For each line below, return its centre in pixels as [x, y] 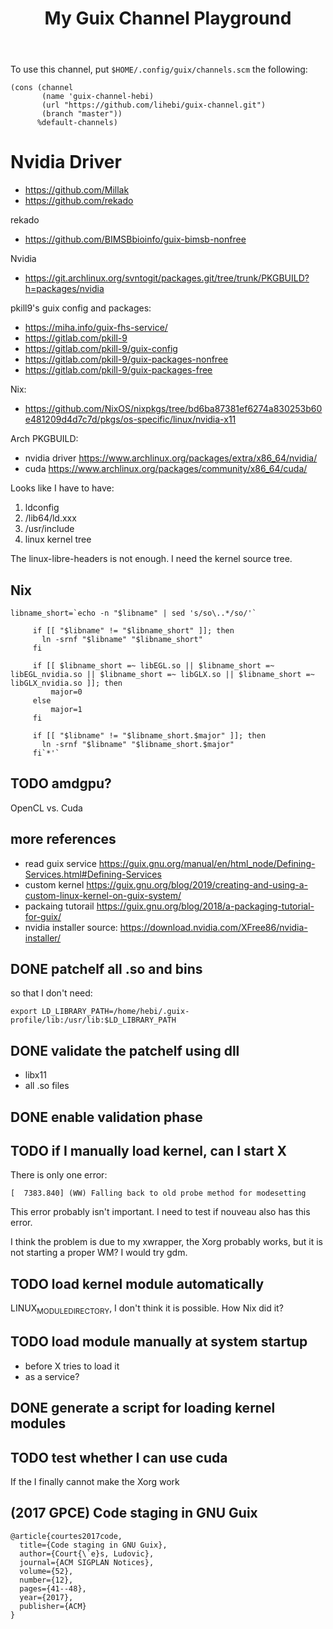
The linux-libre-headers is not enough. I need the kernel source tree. [151, 559]
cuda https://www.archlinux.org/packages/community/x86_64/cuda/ [166, 469]
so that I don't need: [51, 993]
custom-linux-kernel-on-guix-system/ [103, 895]
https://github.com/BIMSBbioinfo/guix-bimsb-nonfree [135, 239]
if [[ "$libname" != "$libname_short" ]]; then [133, 630]
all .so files [47, 1086]
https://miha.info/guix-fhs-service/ [96, 328]
